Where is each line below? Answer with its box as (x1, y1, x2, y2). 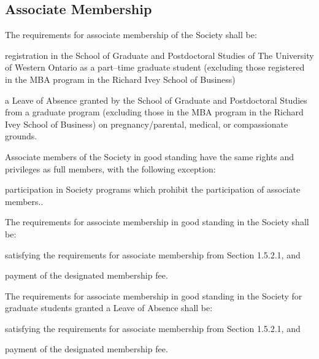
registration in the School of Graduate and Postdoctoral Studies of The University (5, 48, 314, 61)
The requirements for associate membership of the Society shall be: (5, 28, 257, 41)
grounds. (5, 129, 37, 142)
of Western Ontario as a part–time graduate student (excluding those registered (5, 61, 305, 74)
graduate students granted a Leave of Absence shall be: (5, 301, 213, 314)
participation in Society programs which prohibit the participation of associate (5, 183, 301, 196)
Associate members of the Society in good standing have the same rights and (5, 150, 294, 163)
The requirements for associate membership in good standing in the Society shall (5, 215, 309, 228)
